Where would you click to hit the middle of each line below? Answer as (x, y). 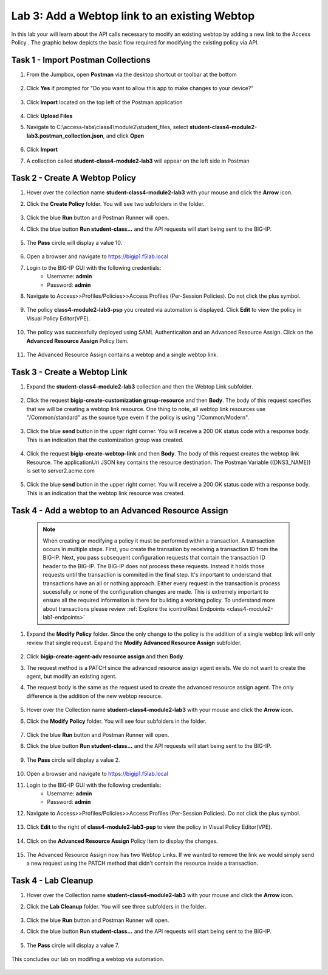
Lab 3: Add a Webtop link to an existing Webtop (133, 16)
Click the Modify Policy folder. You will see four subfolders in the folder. (116, 721)
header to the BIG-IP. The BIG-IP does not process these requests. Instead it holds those (154, 566)
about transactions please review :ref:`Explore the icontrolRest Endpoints (134, 608)
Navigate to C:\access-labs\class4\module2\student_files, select (107, 127)
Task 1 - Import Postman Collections (81, 60)
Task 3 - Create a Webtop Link (69, 372)
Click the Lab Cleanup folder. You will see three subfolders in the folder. (116, 906)
